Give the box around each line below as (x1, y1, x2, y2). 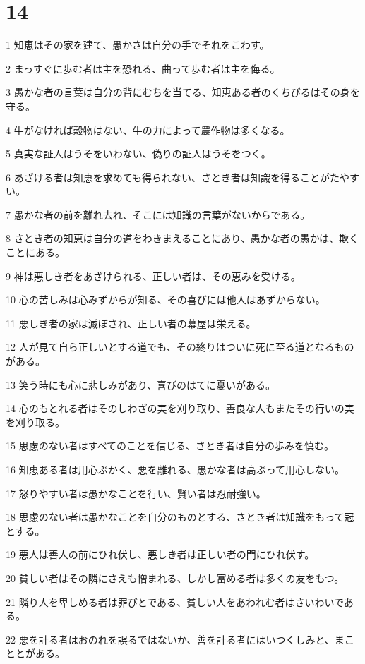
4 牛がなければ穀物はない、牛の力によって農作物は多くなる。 (6, 122, 290, 137)
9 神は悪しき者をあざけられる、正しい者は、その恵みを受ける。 (6, 268, 301, 283)
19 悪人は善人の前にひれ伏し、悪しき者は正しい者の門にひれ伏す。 (6, 547, 315, 562)
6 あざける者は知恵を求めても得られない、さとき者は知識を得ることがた (6, 169, 340, 184)
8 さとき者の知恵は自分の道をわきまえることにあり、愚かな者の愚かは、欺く (6, 231, 359, 246)
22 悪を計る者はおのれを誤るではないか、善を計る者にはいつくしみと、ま (6, 632, 345, 646)
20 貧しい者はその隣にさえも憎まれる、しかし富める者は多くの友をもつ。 (6, 570, 345, 585)
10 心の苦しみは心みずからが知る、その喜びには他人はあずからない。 (6, 292, 325, 307)
